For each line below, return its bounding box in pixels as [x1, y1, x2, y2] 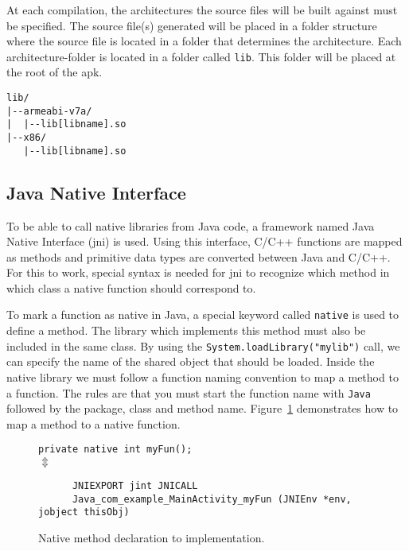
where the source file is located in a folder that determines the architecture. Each [6, 33, 402, 49]
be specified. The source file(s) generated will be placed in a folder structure [6, 17, 377, 33]
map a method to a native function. [6, 415, 181, 432]
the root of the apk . [6, 64, 103, 80]
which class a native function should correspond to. [6, 279, 256, 296]
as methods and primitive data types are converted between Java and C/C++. [6, 248, 391, 265]
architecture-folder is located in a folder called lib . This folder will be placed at [6, 48, 396, 64]
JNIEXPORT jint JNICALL [72, 480, 198, 492]
